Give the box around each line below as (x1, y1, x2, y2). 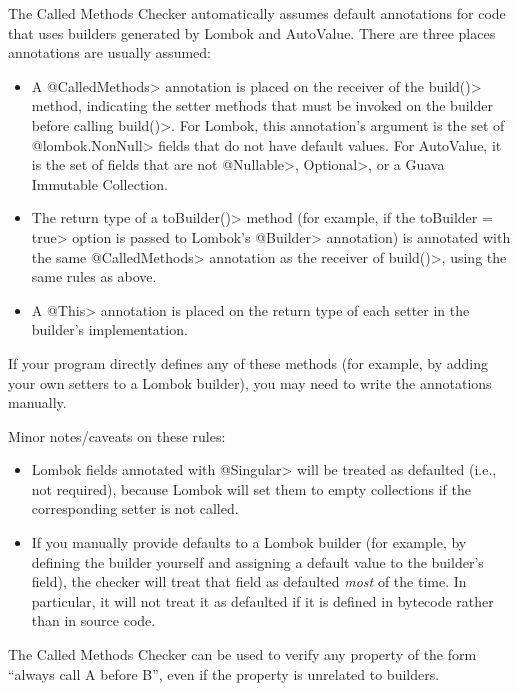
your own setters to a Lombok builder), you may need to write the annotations (8, 372, 492, 393)
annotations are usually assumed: (8, 42, 211, 63)
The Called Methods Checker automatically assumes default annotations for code (8, 3, 506, 23)
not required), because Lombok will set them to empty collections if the (31, 478, 471, 499)
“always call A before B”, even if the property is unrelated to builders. (8, 663, 440, 684)
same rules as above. (31, 266, 157, 287)
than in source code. (31, 610, 156, 631)
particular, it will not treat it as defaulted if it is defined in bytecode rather (31, 590, 494, 611)
